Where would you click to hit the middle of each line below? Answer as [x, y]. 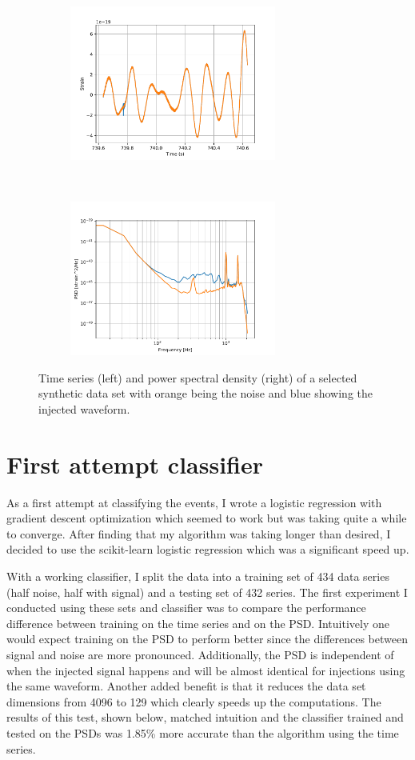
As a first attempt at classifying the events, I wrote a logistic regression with [194, 502]
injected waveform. [84, 408]
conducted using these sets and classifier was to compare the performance [186, 608]
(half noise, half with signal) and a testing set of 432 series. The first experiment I [207, 592]
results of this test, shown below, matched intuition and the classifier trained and [205, 717]
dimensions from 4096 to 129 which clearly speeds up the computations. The [194, 701]
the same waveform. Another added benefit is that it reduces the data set [186, 686]
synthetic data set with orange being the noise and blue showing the [206, 393]
